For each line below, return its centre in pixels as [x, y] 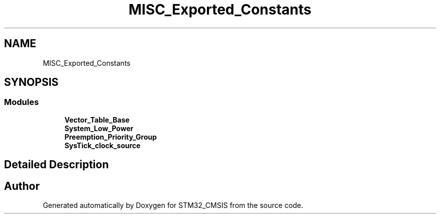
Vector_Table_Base [97, 120]
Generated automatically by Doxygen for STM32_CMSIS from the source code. [173, 205]
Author [22, 186]
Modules [22, 102]
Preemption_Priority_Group [111, 137]
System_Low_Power [99, 128]
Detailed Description [57, 165]
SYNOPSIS [31, 82]
